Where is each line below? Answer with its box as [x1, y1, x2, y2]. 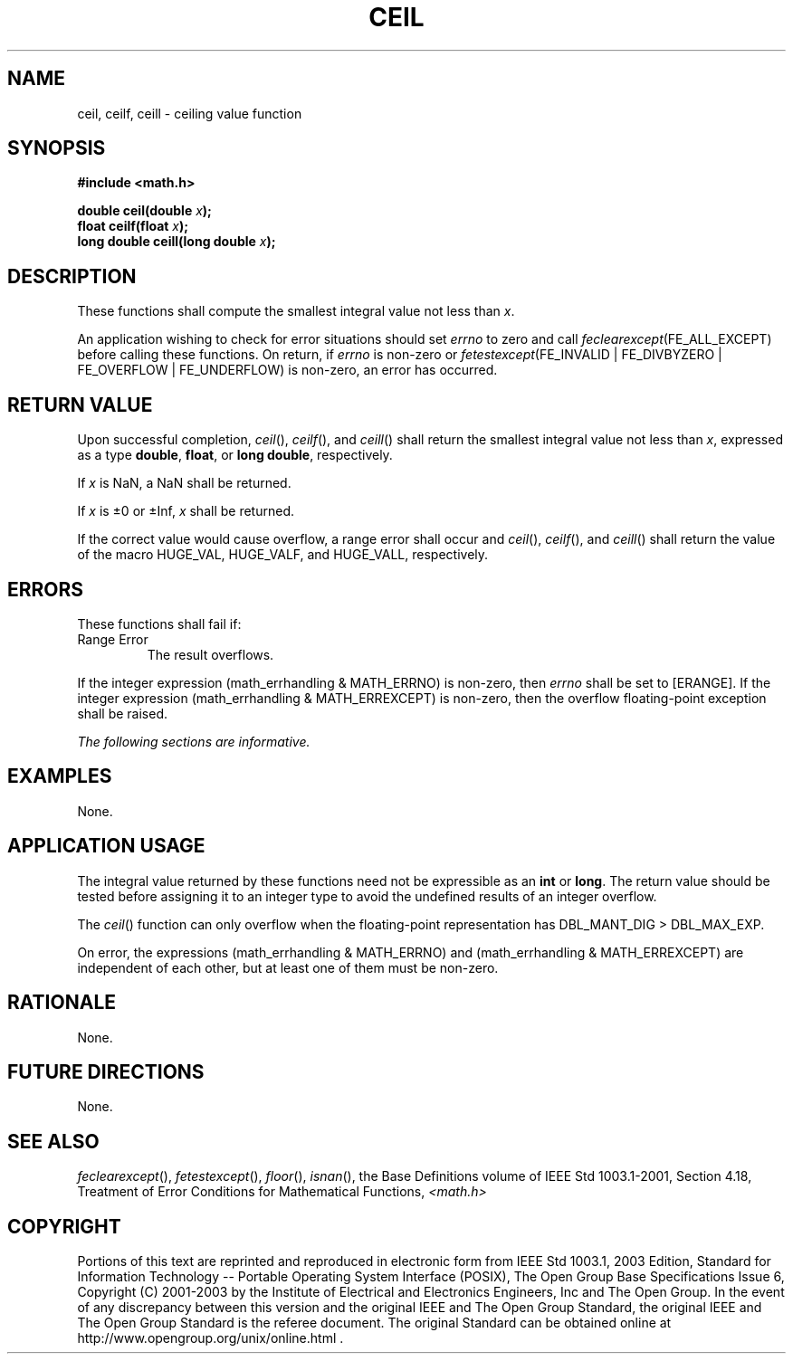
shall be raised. [77, 705, 167, 721]
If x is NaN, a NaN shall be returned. [77, 475, 291, 491]
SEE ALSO [7, 1129, 100, 1153]
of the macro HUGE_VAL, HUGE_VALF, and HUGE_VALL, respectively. [77, 547, 489, 563]
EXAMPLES [7, 765, 112, 788]
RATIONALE [7, 991, 117, 1014]
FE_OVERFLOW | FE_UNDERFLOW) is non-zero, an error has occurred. [77, 362, 498, 378]
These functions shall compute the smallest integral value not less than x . [77, 303, 515, 319]
